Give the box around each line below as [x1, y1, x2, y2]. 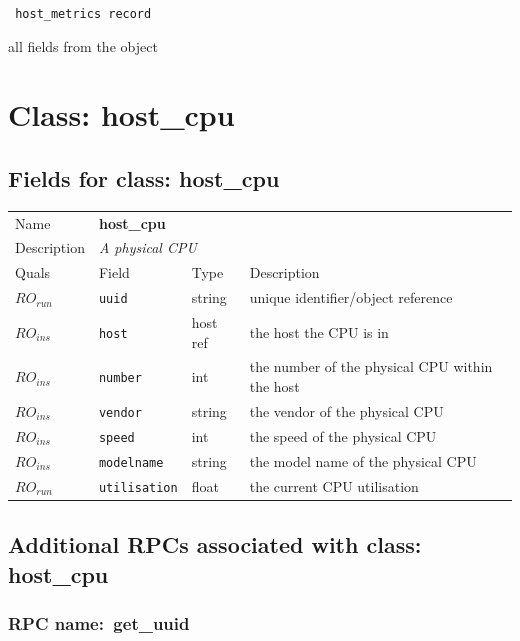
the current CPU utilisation [249, 475, 419, 496]
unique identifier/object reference [249, 287, 453, 308]
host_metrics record [15, 7, 152, 21]
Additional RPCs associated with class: [8, 529, 422, 560]
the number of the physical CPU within [249, 356, 493, 377]
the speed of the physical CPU [249, 425, 437, 446]
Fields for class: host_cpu [8, 163, 280, 194]
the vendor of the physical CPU [249, 400, 444, 421]
